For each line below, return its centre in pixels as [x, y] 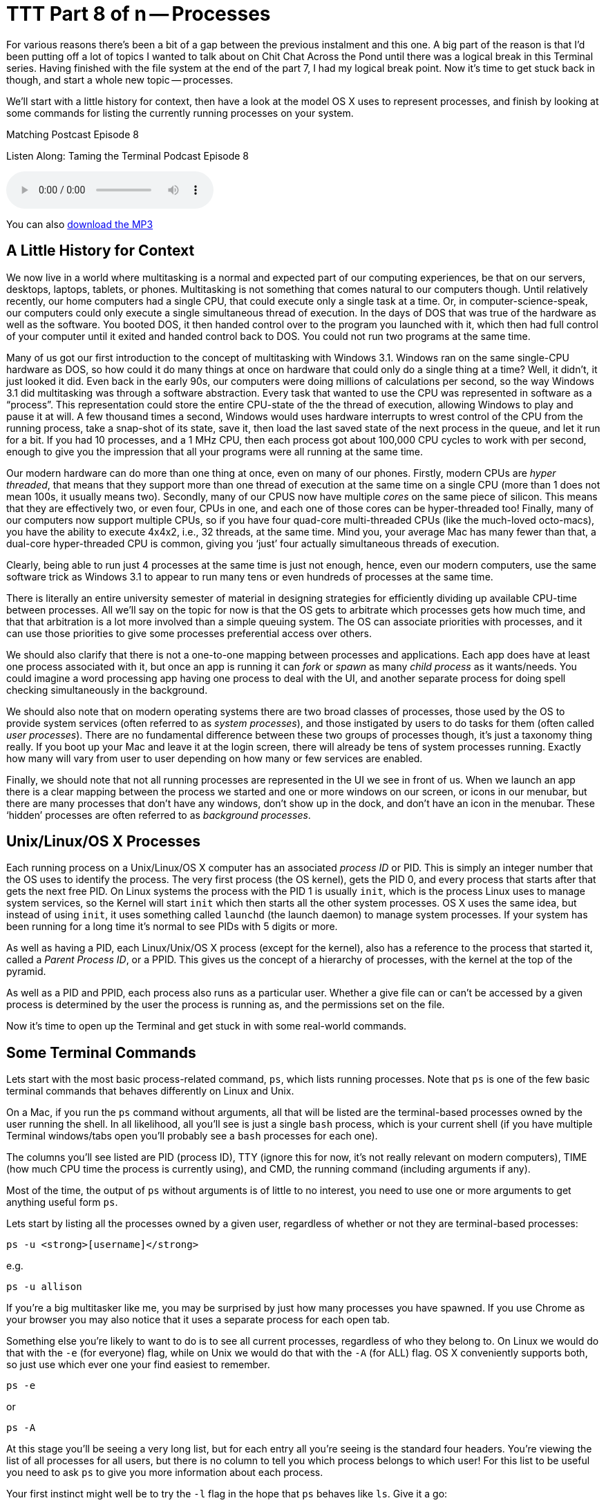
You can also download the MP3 [80, 224]
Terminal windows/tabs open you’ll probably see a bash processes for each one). [192, 1136]
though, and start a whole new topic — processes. [120, 79]
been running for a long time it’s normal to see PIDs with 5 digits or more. [172, 927]
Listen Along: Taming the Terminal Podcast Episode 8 [128, 155]
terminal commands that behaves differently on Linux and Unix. [150, 1091]
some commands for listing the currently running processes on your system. [180, 113]
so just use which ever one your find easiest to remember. [138, 1365]
